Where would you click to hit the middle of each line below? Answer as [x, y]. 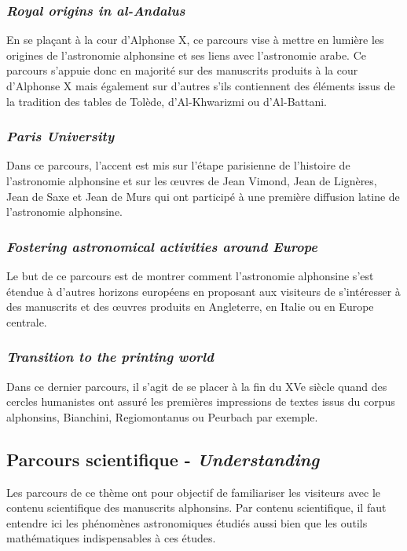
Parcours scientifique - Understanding [163, 459]
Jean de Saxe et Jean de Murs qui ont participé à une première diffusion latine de [203, 196]
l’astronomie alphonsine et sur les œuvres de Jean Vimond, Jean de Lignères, [192, 181]
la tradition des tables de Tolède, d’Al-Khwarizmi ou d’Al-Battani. [167, 101]
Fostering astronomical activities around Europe [162, 246]
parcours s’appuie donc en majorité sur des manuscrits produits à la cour [182, 70]
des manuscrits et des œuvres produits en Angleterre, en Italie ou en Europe [190, 307]
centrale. [27, 321]
